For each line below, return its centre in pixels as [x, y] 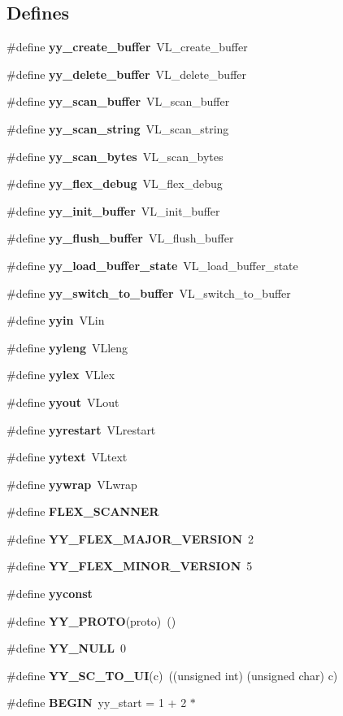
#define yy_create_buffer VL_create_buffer [127, 47]
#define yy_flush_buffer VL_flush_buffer [120, 238]
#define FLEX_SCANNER [83, 511]
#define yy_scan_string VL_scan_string [118, 128]
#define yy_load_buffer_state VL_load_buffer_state [152, 265]
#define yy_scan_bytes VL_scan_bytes [115, 156]
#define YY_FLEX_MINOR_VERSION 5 [130, 566]
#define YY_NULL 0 [66, 648]
